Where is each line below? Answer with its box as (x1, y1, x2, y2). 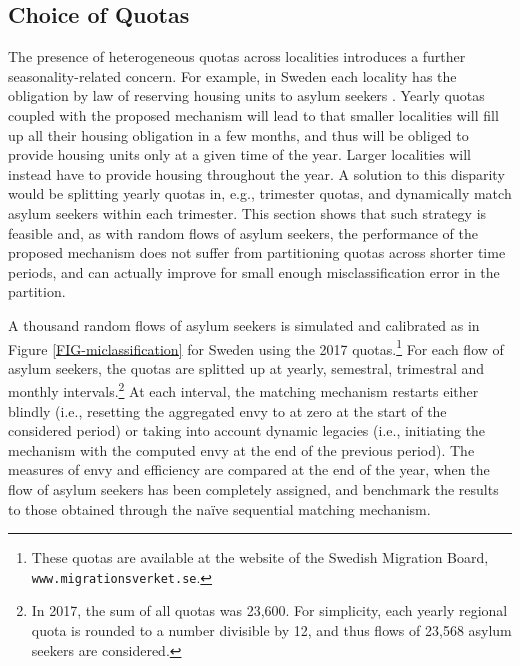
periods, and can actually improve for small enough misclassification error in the (8, 261, 500, 282)
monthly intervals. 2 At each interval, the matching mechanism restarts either (8, 378, 479, 402)
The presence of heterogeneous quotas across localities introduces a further (8, 46, 466, 67)
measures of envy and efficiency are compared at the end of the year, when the (8, 459, 490, 480)
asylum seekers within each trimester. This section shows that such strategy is (8, 202, 487, 223)
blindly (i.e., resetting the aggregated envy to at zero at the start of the (8, 400, 447, 421)
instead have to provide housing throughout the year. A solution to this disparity (8, 163, 505, 184)
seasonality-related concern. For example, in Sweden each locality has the (8, 65, 457, 86)
